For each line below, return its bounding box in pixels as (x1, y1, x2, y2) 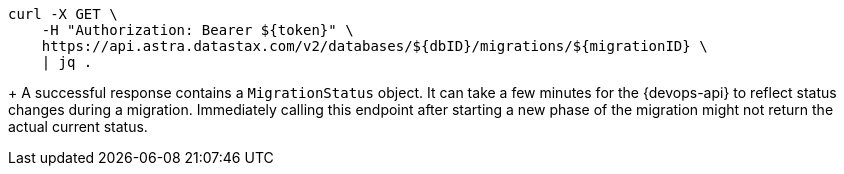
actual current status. (8, 118, 148, 135)
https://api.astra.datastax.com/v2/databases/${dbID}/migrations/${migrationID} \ (41, 38, 708, 54)
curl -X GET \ (8, 6, 118, 22)
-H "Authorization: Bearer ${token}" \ (41, 22, 354, 38)
